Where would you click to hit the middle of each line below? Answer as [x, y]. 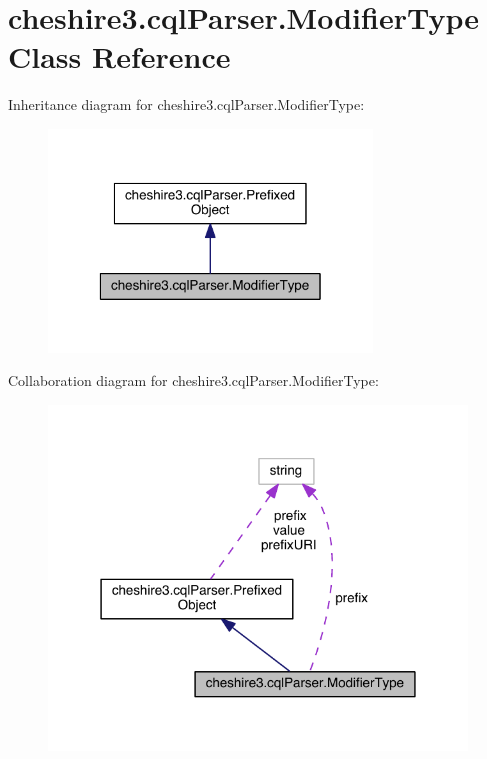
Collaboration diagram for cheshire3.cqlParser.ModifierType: [193, 380]
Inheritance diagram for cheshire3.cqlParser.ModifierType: [186, 104]
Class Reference [119, 56]
